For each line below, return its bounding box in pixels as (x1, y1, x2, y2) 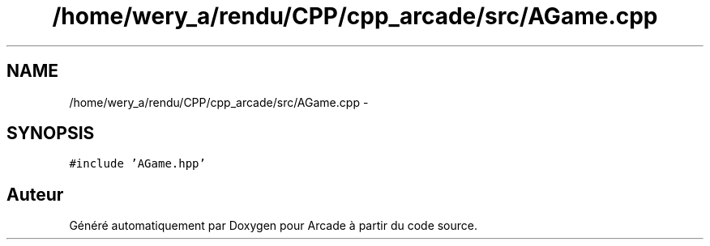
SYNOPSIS (6, 123, 95, 144)
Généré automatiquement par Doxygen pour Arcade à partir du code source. (69, 218, 478, 233)
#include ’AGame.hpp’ (69, 157, 206, 171)
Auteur (6, 184, 64, 205)
